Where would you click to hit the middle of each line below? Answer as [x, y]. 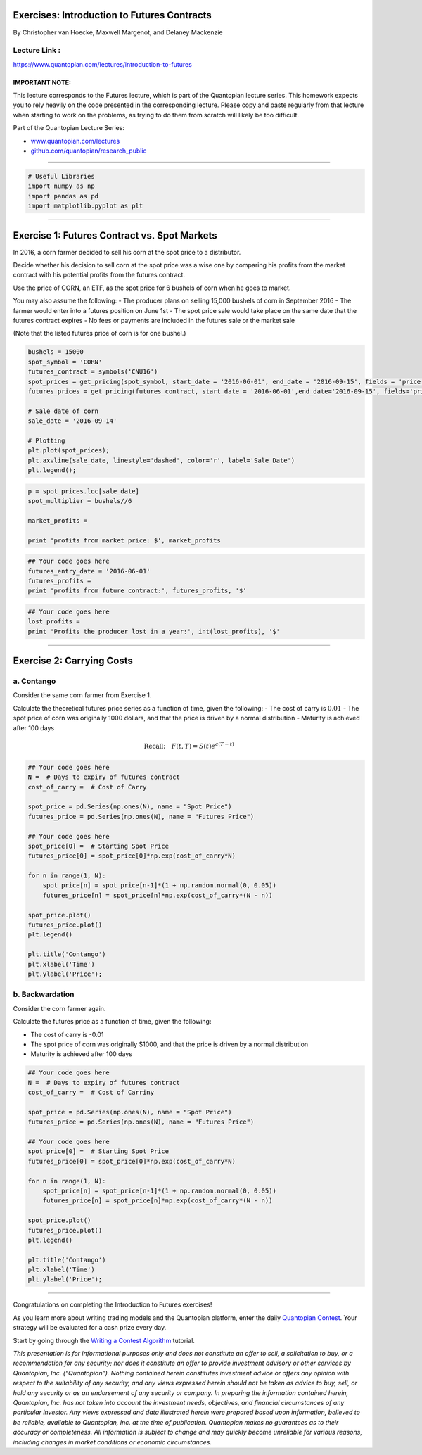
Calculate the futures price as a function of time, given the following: [112, 1022]
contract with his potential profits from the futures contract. [99, 275]
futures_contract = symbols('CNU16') [93, 372]
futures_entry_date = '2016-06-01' [89, 571]
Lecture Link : [37, 51]
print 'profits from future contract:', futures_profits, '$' [137, 591]
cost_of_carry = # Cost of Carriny [91, 1093]
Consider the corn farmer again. [59, 1008]
